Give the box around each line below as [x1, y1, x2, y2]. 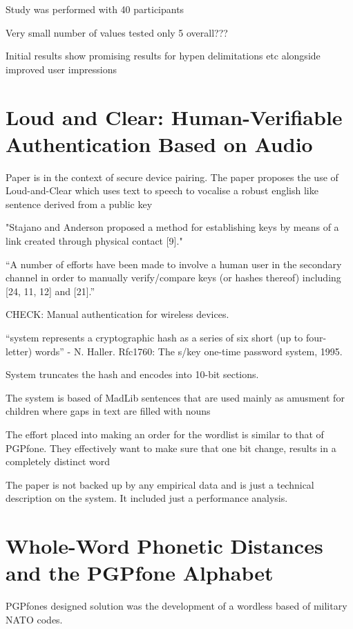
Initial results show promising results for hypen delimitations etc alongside [6, 48, 321, 63]
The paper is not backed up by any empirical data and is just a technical [6, 477, 314, 491]
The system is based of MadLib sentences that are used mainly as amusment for [6, 390, 345, 404]
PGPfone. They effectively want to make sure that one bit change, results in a [6, 440, 336, 455]
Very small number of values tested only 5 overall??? [6, 25, 228, 39]
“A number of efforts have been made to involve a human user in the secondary [6, 256, 342, 271]
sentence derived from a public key [6, 196, 153, 211]
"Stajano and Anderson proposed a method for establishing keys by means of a [6, 220, 339, 234]
